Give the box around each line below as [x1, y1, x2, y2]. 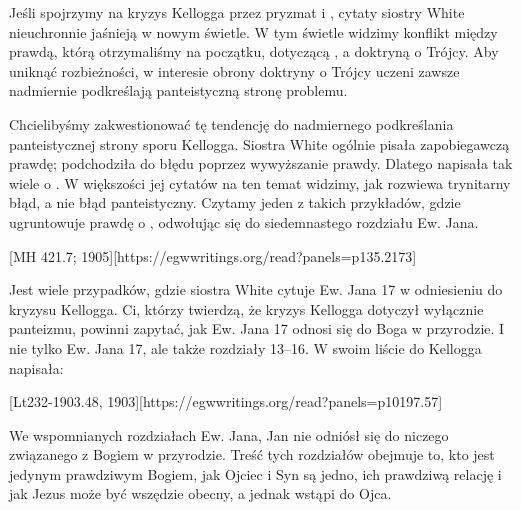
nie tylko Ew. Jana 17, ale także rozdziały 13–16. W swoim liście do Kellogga [9, 337, 482, 358]
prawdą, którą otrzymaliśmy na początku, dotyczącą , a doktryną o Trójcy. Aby [9, 41, 499, 62]
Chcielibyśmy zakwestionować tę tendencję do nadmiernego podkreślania [9, 113, 454, 134]
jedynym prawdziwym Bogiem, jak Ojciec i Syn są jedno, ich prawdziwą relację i [9, 463, 502, 484]
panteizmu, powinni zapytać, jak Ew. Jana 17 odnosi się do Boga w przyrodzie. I [9, 318, 505, 339]
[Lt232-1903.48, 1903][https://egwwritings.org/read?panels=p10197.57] [9, 391, 443, 412]
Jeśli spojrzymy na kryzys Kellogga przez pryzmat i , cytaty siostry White [9, 2, 465, 22]
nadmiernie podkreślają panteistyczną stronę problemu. [9, 80, 348, 101]
